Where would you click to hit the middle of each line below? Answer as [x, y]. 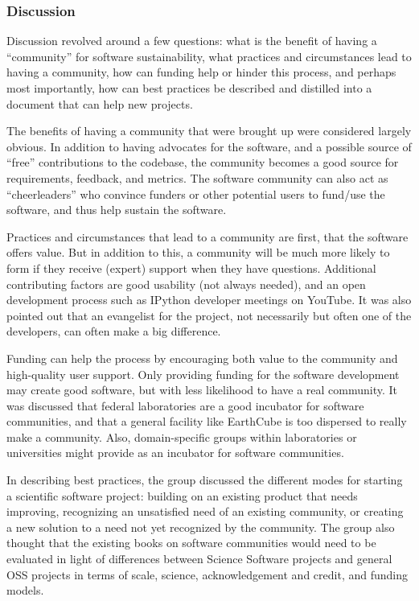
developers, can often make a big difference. [114, 331]
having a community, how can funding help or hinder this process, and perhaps [201, 72]
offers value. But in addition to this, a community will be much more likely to [198, 252]
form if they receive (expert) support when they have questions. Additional [191, 268]
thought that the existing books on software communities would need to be [191, 543]
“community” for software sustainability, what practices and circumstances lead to [209, 56]
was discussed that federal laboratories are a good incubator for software [185, 405]
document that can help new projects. [100, 103]
